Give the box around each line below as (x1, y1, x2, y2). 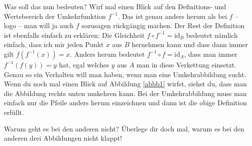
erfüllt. (4, 107, 24, 117)
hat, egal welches (59, 59, 109, 69)
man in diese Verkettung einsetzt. (136, 59, 236, 69)
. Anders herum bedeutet (70, 49, 145, 59)
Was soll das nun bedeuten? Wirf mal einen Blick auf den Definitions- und (4, 1, 226, 11)
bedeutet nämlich (186, 30, 238, 40)
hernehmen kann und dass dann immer (132, 39, 248, 49)
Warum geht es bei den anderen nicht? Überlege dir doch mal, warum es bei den (4, 123, 245, 133)
